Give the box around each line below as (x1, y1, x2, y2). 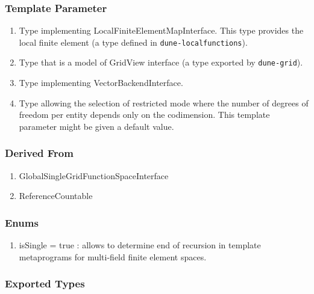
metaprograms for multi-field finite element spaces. (19, 250, 207, 263)
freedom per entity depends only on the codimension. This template (19, 108, 270, 121)
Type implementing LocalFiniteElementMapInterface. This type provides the (19, 24, 304, 37)
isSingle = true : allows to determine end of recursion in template (19, 239, 261, 251)
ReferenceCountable (19, 189, 93, 202)
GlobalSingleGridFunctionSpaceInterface (19, 169, 169, 182)
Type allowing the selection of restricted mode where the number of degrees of (19, 96, 309, 109)
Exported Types (5, 276, 85, 291)
